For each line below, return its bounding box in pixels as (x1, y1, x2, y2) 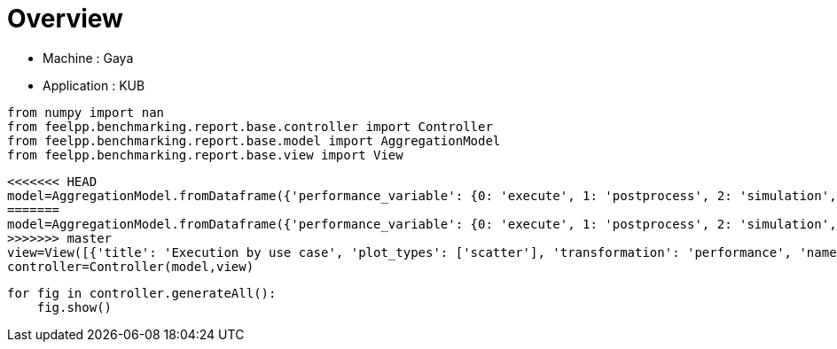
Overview (7, 4, 123, 34)
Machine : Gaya (43, 50, 134, 66)
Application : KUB (43, 77, 145, 93)
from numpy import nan (7, 105, 165, 120)
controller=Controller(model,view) (7, 259, 254, 274)
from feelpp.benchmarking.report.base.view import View (7, 147, 403, 162)
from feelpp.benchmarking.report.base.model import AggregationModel (7, 133, 501, 148)
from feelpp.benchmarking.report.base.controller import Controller (7, 119, 493, 134)
